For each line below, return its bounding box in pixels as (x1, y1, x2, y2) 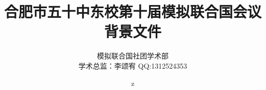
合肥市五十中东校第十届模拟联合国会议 (4, 1, 262, 22)
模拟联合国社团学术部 (97, 50, 168, 61)
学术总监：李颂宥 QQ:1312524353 (78, 60, 187, 71)
